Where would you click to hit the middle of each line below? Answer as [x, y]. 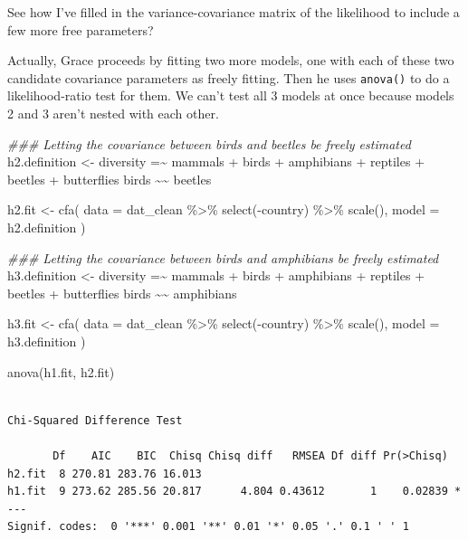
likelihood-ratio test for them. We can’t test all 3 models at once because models [231, 95]
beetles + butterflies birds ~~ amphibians [122, 293]
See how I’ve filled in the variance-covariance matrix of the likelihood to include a [234, 12]
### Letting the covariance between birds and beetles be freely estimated [209, 143]
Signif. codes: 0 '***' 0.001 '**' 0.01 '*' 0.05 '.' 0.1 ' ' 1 [208, 527]
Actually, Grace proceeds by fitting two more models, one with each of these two [231, 60]
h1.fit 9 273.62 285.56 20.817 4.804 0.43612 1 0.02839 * [234, 492]
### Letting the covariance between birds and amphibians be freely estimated [223, 257]
